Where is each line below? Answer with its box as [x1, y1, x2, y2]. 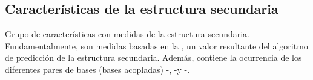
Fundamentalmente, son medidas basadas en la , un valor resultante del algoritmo [5, 39, 308, 52]
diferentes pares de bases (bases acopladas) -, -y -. [5, 63, 190, 75]
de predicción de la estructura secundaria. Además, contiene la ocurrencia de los [5, 51, 302, 64]
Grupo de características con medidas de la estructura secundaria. [5, 28, 249, 40]
